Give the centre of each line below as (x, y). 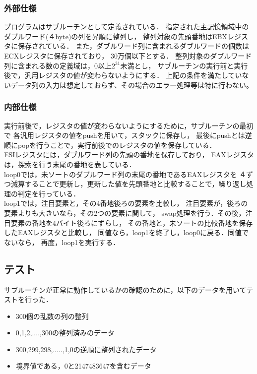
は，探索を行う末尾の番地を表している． (70, 164)
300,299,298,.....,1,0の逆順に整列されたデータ (86, 349)
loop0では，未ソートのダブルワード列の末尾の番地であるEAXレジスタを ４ (125, 174)
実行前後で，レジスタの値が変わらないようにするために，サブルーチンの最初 (129, 125)
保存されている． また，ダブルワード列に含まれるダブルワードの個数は (133, 46)
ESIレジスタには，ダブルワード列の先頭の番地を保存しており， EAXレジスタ (129, 155)
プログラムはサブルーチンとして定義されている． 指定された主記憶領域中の (127, 27)
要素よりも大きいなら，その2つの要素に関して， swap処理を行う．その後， (125, 213)
